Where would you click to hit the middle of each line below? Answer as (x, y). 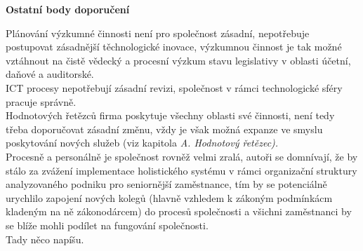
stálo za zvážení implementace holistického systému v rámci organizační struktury (181, 170)
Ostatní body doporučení (68, 9)
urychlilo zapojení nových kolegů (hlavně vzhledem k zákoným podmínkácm (169, 197)
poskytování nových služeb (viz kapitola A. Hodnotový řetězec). (142, 143)
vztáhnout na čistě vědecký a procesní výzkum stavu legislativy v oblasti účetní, (178, 60)
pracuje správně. (41, 101)
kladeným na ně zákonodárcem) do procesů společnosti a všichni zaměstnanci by (179, 211)
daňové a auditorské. (50, 74)
